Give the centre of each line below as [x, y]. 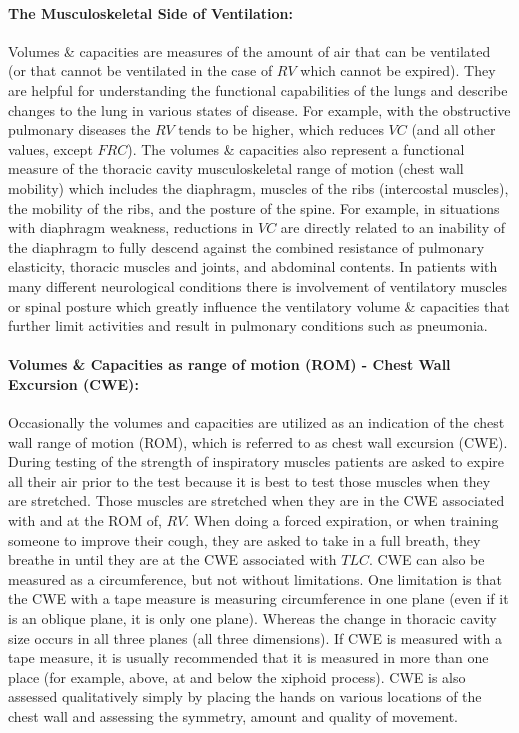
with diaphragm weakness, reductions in [131, 227]
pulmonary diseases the [79, 129]
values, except [50, 148]
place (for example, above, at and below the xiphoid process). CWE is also [237, 676]
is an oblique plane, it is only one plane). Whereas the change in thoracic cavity [252, 618]
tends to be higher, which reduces [281, 129]
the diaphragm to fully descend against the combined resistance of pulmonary [246, 246]
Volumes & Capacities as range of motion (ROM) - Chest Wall [229, 364]
